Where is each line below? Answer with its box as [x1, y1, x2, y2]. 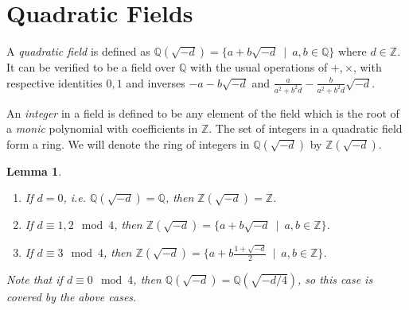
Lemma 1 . [6, 162, 62, 179]
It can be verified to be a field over [6, 59, 176, 76]
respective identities [6, 74, 103, 91]
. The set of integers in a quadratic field [208, 120, 403, 137]
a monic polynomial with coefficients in [6, 120, 198, 137]
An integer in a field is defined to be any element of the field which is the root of [6, 104, 399, 121]
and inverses [126, 74, 185, 91]
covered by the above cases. [6, 289, 137, 305]
